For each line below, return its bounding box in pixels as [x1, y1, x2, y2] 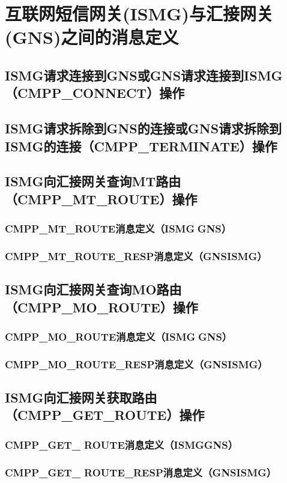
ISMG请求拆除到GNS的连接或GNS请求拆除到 [5, 119, 282, 138]
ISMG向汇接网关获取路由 [5, 388, 157, 407]
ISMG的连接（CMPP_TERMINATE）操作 [5, 136, 277, 155]
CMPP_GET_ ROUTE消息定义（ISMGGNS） [5, 437, 238, 452]
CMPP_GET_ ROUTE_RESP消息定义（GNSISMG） [5, 464, 277, 479]
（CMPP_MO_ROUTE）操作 [5, 297, 198, 316]
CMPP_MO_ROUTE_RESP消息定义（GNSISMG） [5, 356, 268, 371]
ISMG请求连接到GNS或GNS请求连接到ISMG [5, 65, 283, 84]
